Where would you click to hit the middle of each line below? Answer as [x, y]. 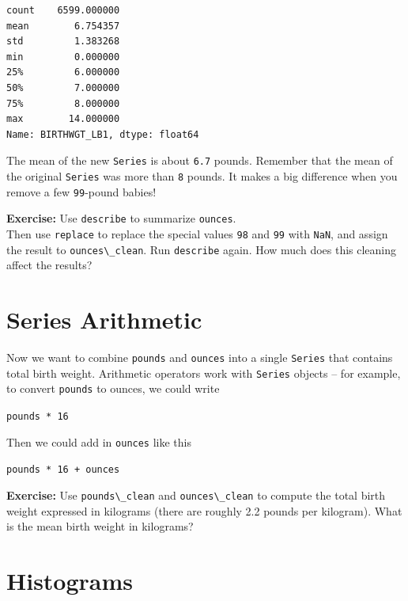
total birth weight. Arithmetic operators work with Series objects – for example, [204, 373]
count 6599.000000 [63, 10]
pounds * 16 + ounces [63, 470]
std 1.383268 [63, 42]
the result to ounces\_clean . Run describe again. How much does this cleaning [202, 249]
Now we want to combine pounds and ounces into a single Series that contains [200, 357]
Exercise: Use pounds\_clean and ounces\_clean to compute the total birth [196, 494]
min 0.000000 [63, 57]
